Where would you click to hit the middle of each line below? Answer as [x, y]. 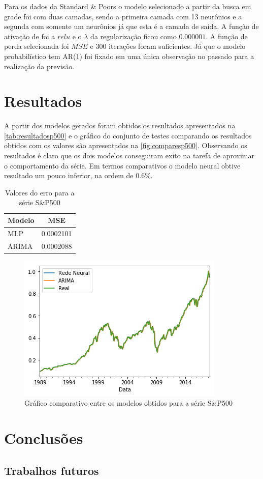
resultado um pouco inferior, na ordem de [69, 175]
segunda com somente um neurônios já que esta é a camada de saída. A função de [131, 26]
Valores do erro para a [40, 192]
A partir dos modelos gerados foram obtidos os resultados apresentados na [120, 125]
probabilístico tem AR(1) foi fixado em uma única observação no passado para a [129, 56]
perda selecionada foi [37, 46]
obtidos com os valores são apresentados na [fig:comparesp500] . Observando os [126, 145]
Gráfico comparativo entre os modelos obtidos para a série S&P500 [128, 403]
